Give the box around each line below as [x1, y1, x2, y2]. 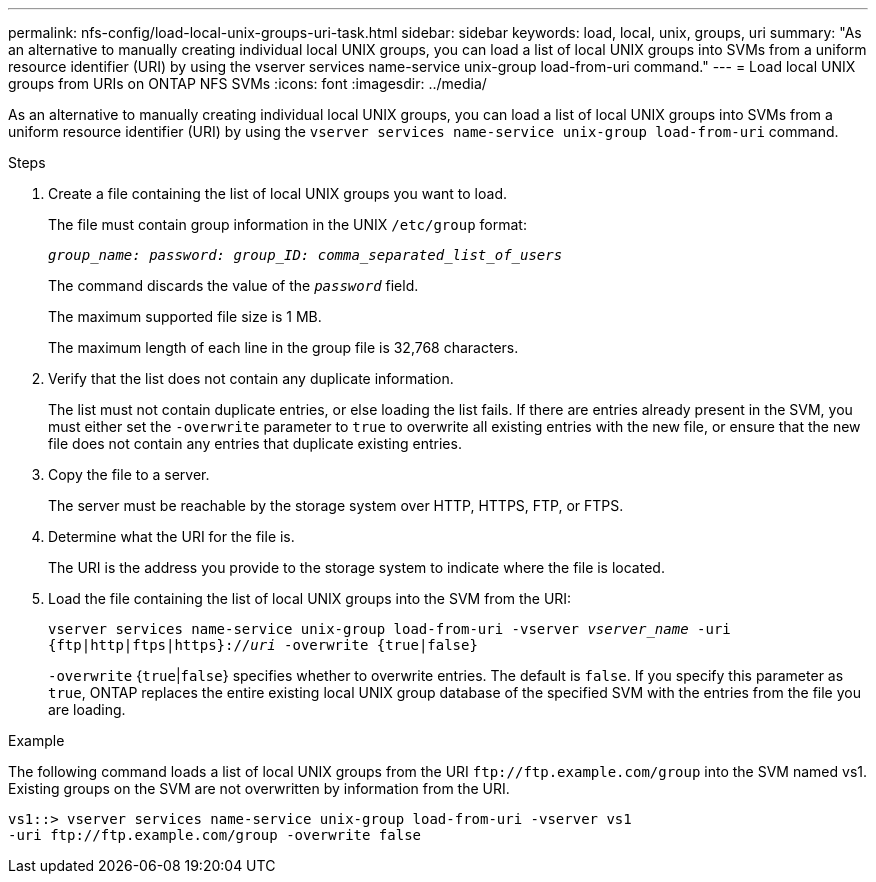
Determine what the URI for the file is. [48, 528, 295, 545]
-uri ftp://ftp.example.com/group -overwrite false [8, 827, 422, 843]
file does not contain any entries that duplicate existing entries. [48, 435, 462, 452]
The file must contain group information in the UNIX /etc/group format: [48, 216, 527, 233]
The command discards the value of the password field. [48, 277, 419, 294]
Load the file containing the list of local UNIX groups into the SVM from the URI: [48, 590, 572, 607]
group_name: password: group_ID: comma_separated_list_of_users [48, 247, 563, 263]
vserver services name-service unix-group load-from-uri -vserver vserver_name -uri [48, 621, 731, 637]
